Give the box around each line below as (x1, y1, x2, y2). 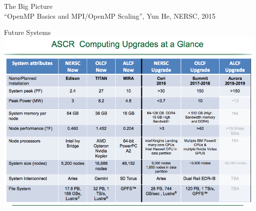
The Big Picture (4, 1, 53, 11)
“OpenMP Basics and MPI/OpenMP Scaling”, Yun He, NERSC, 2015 (4, 10, 216, 21)
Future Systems (4, 27, 51, 37)
